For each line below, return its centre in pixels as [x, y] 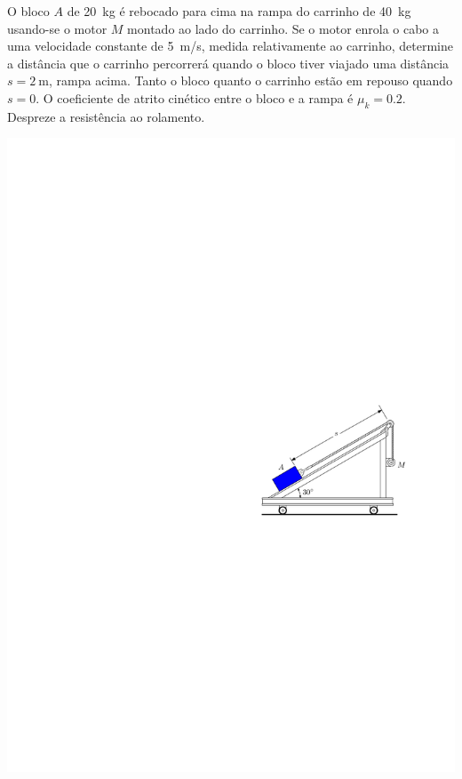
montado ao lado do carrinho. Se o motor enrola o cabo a [283, 28]
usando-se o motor [57, 28]
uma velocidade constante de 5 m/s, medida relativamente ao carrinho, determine [230, 46]
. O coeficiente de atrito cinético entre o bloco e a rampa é [195, 97]
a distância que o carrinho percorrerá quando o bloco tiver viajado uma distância [228, 63]
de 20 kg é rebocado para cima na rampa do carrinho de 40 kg [239, 11]
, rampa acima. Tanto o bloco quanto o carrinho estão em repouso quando [251, 80]
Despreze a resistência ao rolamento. [106, 116]
